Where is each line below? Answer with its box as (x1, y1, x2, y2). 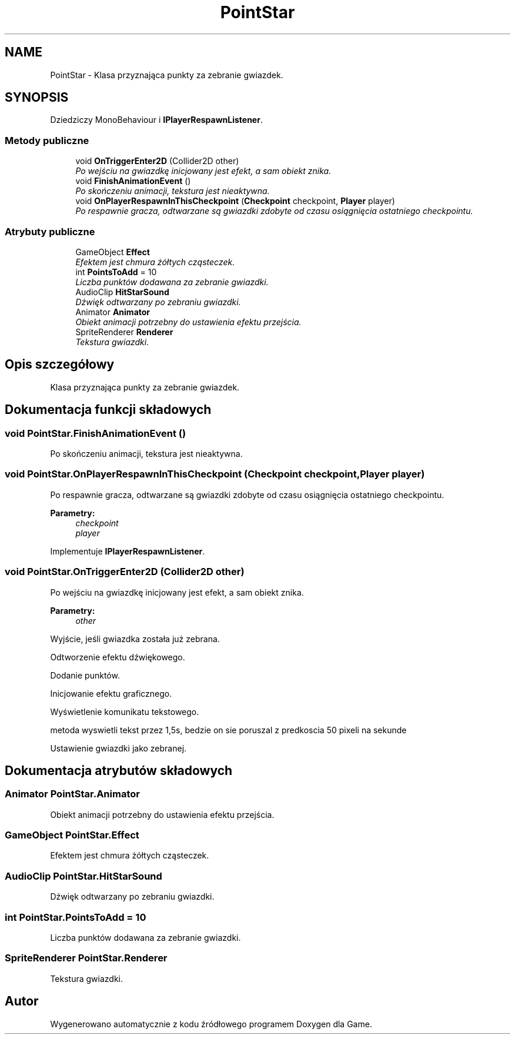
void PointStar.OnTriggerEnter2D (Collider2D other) (5, 566, 245, 578)
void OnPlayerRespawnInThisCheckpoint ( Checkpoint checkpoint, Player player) (75, 196, 395, 206)
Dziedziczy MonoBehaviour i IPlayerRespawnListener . (50, 115, 263, 125)
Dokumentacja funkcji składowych (5, 402, 212, 417)
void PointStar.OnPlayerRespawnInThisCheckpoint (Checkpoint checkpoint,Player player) (5, 468, 425, 480)
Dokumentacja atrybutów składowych (5, 763, 233, 778)
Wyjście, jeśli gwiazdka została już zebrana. (50, 633, 220, 644)
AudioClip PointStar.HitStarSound (5, 870, 162, 882)
